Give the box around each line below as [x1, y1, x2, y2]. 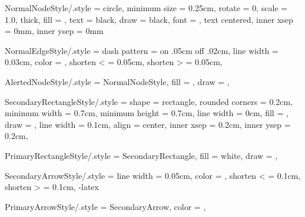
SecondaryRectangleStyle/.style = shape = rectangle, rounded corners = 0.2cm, [5, 95, 293, 107]
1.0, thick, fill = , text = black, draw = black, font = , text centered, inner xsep [5, 13, 293, 25]
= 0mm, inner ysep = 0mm [5, 25, 104, 37]
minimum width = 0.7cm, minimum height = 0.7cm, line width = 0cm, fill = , [5, 107, 289, 119]
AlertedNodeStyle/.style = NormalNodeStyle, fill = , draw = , [5, 75, 230, 87]
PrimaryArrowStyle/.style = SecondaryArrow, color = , [5, 200, 206, 212]
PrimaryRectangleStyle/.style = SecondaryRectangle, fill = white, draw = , [5, 149, 278, 161]
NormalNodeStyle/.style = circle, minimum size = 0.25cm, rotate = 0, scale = [5, 2, 288, 13]
